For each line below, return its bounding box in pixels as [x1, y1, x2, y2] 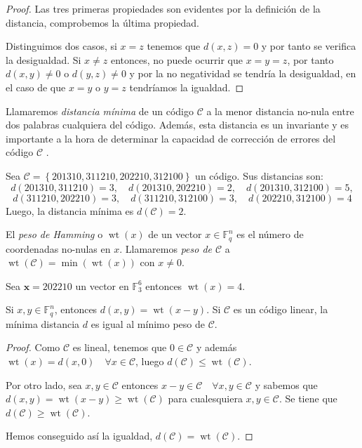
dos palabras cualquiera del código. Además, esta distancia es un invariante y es [6, 117, 349, 132]
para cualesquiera [168, 391, 243, 406]
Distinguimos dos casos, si [6, 39, 117, 53]
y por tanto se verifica [261, 39, 356, 53]
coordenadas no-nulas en [6, 241, 111, 256]
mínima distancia [6, 316, 80, 331]
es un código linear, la [233, 302, 328, 317]
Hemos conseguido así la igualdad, [6, 428, 153, 443]
